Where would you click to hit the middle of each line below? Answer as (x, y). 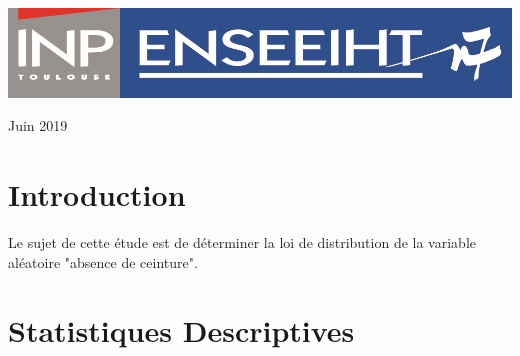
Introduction (97, 194)
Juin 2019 (38, 125)
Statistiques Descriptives (181, 330)
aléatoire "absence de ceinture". (103, 261)
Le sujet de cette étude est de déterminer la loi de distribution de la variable (242, 242)
